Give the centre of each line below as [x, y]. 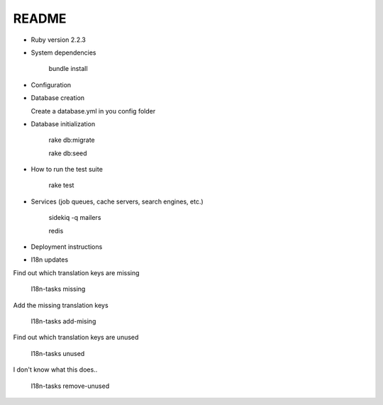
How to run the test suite [67, 170]
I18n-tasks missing [58, 289]
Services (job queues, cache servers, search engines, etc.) [117, 201]
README [40, 18]
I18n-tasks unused [58, 353]
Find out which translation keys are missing [76, 272]
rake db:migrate [72, 140]
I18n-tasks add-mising [63, 321]
